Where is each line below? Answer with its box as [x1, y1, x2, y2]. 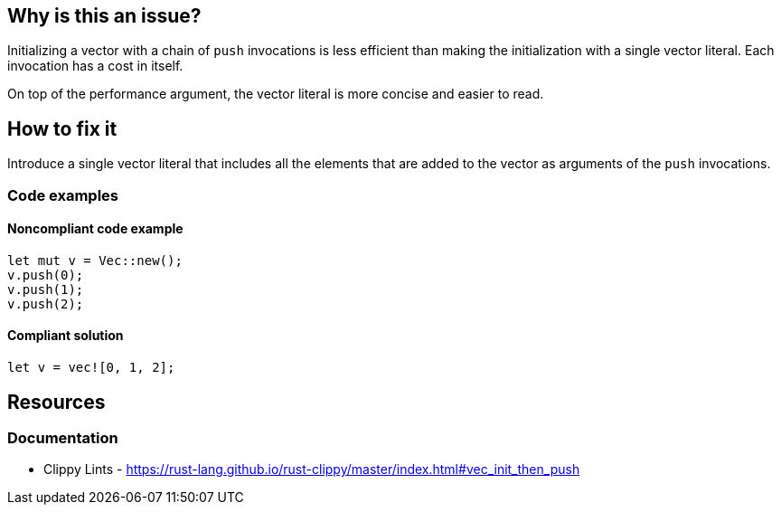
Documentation [7, 428, 118, 447]
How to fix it [7, 117, 118, 140]
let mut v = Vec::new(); [7, 252, 183, 268]
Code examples [7, 185, 119, 204]
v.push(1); [7, 281, 84, 297]
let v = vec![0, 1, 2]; [7, 360, 175, 375]
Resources [7, 390, 106, 413]
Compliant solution [7, 327, 124, 344]
